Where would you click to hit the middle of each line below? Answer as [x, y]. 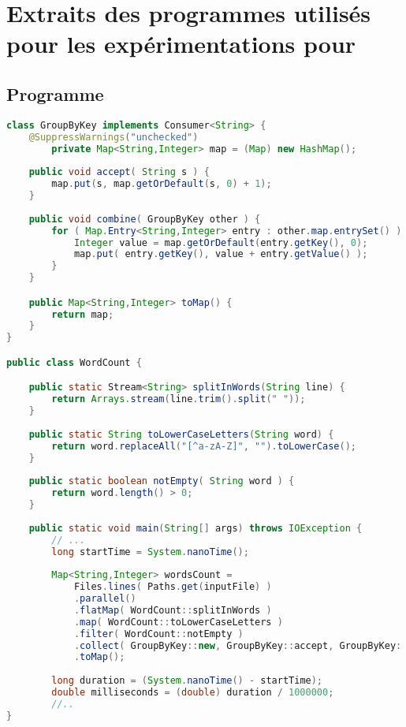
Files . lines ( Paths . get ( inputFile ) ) [173, 587]
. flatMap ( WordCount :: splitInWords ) [173, 610]
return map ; [83, 314]
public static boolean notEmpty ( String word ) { [162, 481]
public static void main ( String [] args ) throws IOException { [196, 528]
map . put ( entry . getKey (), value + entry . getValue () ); [221, 254]
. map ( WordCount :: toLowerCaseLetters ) [178, 622]
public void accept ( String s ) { [119, 172]
